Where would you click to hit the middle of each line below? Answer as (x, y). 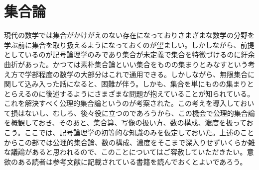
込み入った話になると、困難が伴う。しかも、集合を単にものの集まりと (139, 84)
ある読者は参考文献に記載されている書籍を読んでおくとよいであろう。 (132, 161)
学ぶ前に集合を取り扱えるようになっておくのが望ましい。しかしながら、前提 (129, 44)
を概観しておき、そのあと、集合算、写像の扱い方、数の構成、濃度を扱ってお (129, 123)
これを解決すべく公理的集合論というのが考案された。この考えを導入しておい (129, 103)
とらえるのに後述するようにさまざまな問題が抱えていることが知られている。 (129, 93)
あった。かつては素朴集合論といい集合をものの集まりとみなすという (136, 64)
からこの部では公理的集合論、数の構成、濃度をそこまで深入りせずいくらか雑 (129, 142)
